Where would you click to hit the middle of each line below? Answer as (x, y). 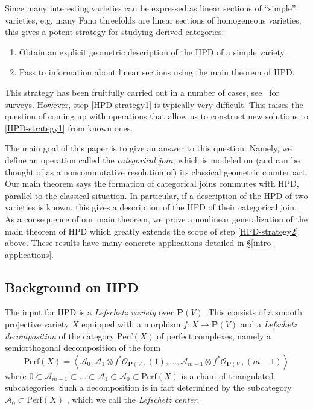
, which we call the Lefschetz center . (133, 399)
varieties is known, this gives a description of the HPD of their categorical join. (151, 207)
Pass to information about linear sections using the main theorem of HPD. (157, 72)
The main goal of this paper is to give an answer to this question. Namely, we (148, 148)
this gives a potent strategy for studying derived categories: (115, 32)
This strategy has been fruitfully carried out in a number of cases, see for (142, 92)
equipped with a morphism (131, 324)
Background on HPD (72, 287)
